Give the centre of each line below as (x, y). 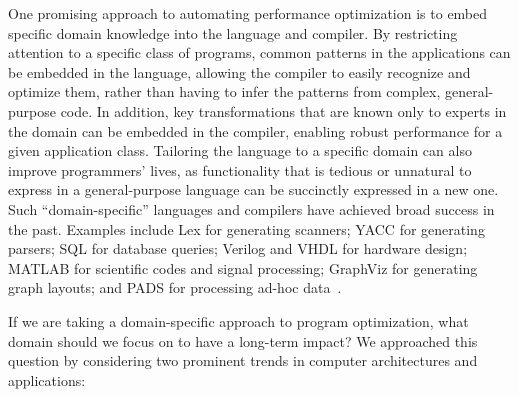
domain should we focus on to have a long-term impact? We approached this (243, 340)
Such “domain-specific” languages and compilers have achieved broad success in (251, 208)
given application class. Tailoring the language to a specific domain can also (240, 150)
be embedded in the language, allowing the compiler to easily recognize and (239, 71)
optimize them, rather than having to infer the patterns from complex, (224, 91)
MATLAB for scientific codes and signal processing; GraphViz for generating (243, 267)
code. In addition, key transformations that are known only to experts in (283, 110)
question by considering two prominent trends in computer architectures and (243, 360)
